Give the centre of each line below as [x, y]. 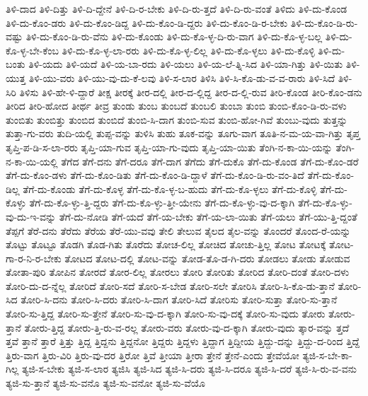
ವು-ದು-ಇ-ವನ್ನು [31, 216]
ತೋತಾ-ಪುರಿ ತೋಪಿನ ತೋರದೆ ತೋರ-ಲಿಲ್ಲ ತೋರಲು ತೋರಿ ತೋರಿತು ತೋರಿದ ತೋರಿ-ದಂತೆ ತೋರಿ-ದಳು [178, 272]
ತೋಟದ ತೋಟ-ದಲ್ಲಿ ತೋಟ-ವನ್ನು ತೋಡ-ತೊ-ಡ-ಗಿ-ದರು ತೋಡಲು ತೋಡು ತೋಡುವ [207, 258]
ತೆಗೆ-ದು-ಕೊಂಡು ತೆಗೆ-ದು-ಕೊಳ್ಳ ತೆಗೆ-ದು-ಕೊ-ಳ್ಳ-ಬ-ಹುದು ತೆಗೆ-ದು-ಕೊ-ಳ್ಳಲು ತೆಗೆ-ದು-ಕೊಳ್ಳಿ [170, 188]
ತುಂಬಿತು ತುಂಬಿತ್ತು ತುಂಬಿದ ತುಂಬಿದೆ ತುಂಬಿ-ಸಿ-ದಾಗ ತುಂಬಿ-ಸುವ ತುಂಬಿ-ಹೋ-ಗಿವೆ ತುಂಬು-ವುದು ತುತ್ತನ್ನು [177, 119]
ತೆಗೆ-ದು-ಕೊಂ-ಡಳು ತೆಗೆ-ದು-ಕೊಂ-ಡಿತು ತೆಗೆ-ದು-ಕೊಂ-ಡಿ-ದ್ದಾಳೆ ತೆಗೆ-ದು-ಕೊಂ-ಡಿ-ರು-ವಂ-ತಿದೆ [155, 175]
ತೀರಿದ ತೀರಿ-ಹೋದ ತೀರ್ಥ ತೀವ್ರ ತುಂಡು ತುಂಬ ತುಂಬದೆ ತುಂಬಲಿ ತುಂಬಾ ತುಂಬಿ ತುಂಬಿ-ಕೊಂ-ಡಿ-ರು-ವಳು [176, 106]
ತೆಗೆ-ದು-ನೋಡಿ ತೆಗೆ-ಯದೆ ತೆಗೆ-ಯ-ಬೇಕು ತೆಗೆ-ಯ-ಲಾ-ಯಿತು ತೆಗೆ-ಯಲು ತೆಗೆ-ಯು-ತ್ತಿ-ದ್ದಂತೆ [208, 216]
